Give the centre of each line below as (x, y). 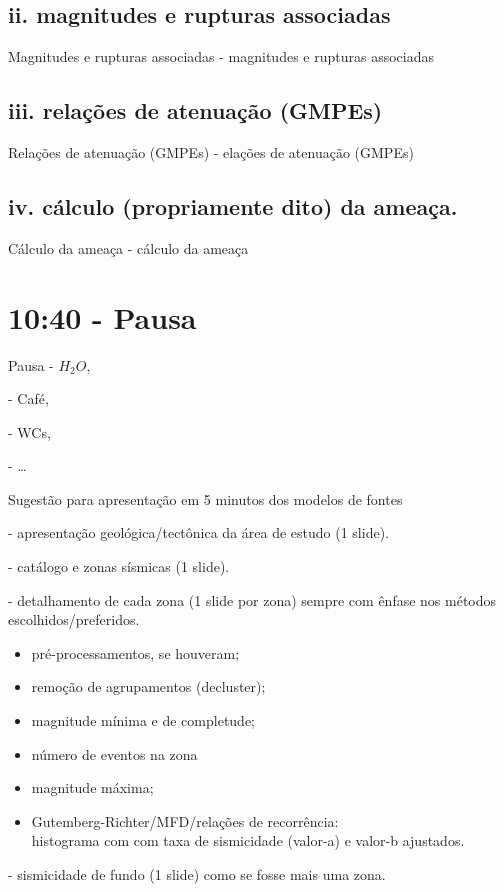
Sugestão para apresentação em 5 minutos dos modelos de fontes (205, 498)
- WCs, (29, 431)
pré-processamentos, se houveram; (135, 652)
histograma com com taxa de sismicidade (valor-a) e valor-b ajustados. (248, 840)
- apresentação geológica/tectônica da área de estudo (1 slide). (198, 532)
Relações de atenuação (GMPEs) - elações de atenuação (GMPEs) (211, 152)
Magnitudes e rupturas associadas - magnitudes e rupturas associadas (221, 56)
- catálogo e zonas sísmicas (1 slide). (119, 566)
